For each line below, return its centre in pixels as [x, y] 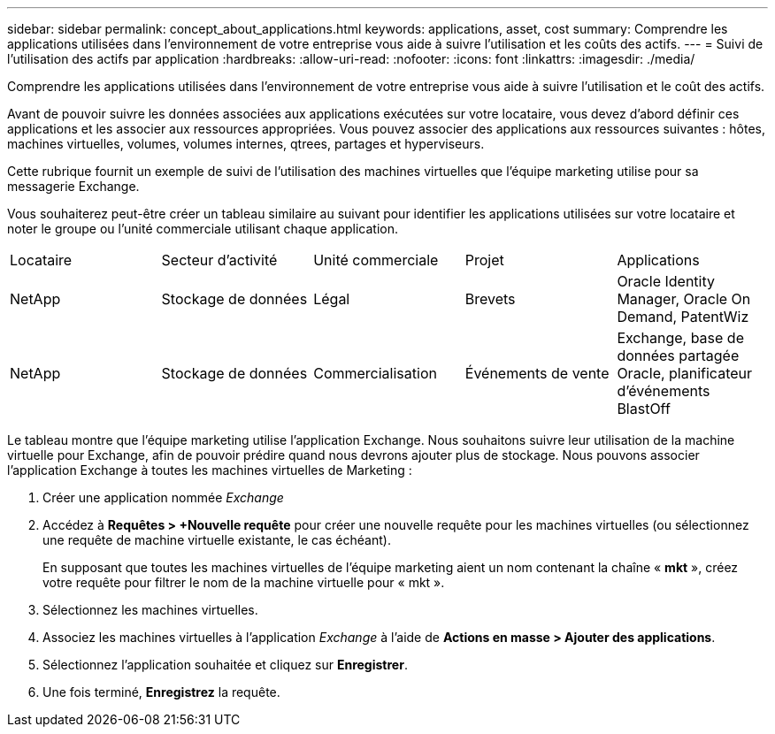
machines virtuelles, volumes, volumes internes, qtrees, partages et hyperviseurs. [246, 144]
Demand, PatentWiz [683, 317]
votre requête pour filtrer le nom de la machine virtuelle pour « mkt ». [244, 582]
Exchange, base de [680, 338]
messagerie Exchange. [73, 186]
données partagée [678, 356]
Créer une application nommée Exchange [163, 497]
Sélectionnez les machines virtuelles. [150, 610]
